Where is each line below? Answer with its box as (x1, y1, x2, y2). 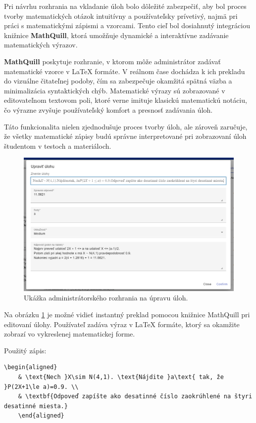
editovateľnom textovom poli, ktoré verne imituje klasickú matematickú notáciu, (4, 95, 247, 105)
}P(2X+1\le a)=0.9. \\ (4, 383, 79, 390)
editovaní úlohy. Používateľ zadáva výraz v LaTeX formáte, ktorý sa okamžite (4, 319, 240, 329)
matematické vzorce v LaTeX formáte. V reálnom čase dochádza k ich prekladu (4, 66, 245, 76)
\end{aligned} (18, 412, 64, 420)
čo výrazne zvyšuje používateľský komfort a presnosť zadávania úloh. (4, 104, 213, 115)
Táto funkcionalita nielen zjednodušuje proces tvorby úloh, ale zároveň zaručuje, (4, 121, 248, 131)
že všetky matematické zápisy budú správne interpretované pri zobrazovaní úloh (4, 131, 247, 141)
